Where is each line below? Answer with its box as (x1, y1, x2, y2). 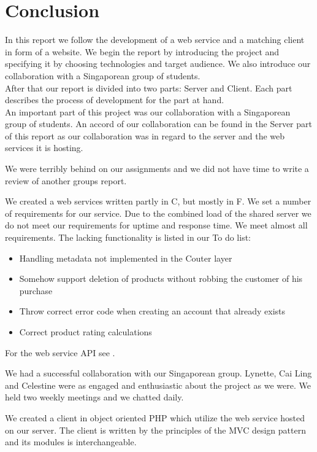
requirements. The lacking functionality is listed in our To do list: (5, 231, 251, 244)
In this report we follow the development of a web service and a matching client (5, 33, 305, 46)
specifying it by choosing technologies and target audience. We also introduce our (5, 57, 311, 70)
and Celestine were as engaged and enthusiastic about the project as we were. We (5, 378, 311, 391)
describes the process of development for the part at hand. (5, 93, 224, 106)
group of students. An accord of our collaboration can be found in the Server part (5, 117, 312, 130)
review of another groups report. (5, 174, 127, 187)
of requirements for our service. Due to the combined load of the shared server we (5, 206, 311, 219)
